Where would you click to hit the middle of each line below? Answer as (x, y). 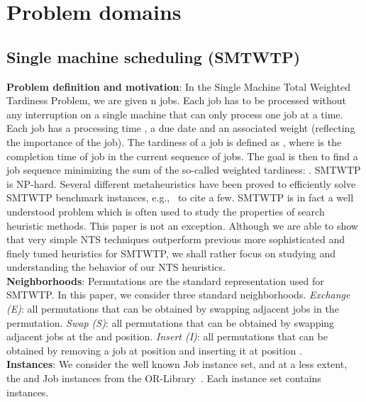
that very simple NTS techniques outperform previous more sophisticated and (176, 239)
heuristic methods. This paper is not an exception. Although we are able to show (182, 225)
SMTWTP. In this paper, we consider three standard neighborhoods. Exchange (178, 295)
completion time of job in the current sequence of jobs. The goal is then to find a (182, 156)
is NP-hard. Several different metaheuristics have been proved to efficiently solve (181, 183)
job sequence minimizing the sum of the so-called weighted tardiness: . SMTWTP (184, 170)
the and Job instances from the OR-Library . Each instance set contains (164, 378)
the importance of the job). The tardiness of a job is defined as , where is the (174, 141)
